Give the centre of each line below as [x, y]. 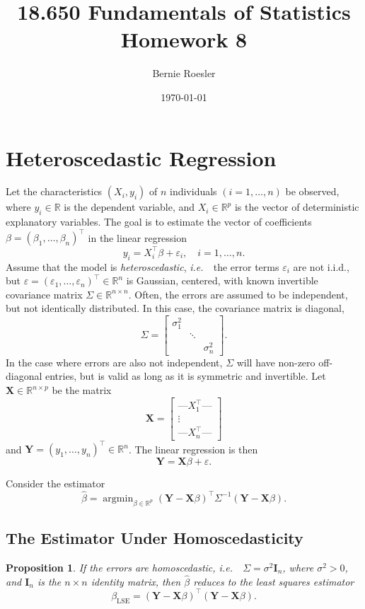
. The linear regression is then [193, 449]
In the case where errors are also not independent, [114, 362]
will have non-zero [276, 362]
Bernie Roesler [184, 73]
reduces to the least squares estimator [274, 581]
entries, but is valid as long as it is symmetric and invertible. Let [186, 376]
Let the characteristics [54, 191]
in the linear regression [138, 237]
